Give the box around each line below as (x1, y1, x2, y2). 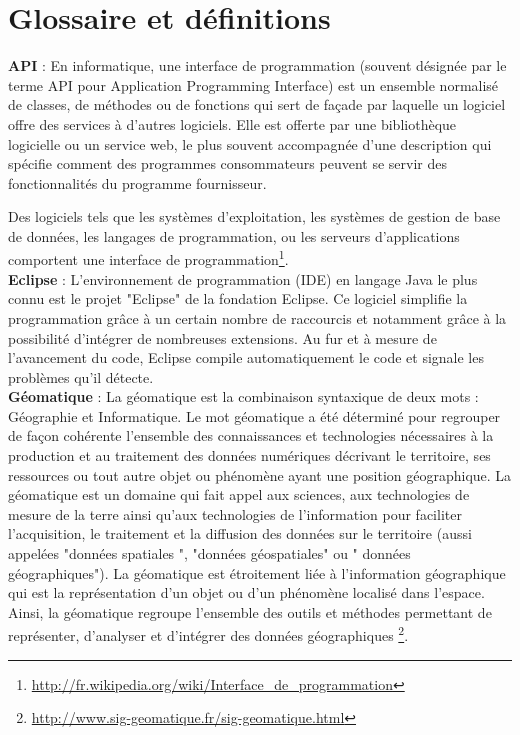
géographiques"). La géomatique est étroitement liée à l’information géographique (8, 562, 506, 583)
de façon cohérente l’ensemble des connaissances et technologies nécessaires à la (8, 425, 494, 446)
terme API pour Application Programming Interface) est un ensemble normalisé (8, 74, 499, 95)
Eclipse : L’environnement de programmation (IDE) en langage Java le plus (8, 268, 478, 289)
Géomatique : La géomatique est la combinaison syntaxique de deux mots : (8, 386, 479, 407)
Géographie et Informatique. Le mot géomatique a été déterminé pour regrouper (8, 405, 501, 426)
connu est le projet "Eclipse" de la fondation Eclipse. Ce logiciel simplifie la (8, 288, 468, 309)
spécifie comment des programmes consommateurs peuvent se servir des (8, 153, 447, 174)
